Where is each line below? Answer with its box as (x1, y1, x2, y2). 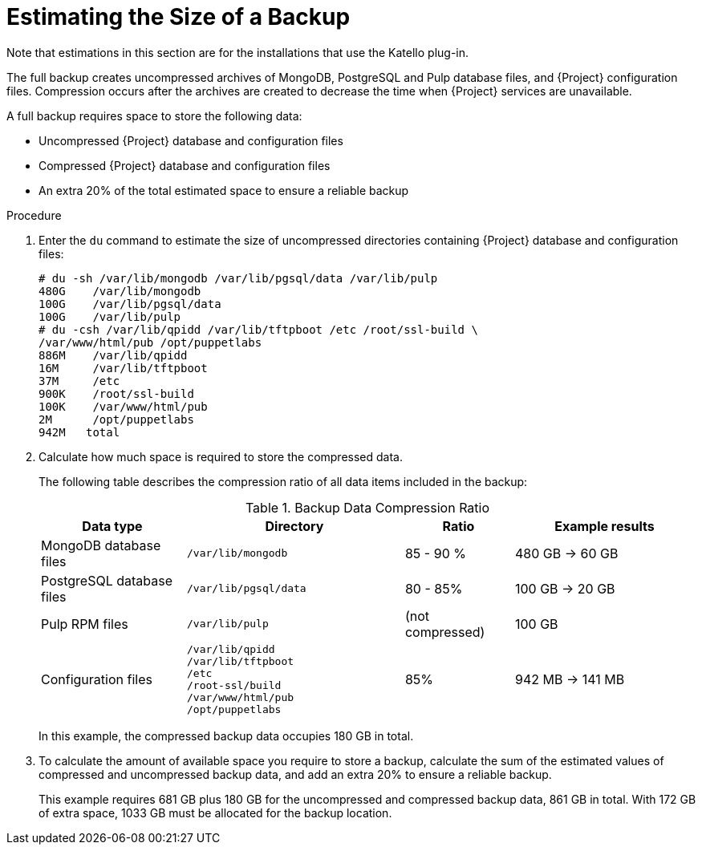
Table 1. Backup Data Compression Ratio (245, 499, 490, 516)
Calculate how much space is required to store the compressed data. (39, 449, 404, 464)
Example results (554, 517, 655, 534)
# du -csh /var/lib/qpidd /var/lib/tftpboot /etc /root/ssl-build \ (39, 322, 478, 336)
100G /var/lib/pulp (39, 310, 181, 323)
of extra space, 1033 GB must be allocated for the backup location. (39, 805, 392, 820)
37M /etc (39, 374, 120, 387)
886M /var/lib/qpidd (39, 348, 188, 362)
